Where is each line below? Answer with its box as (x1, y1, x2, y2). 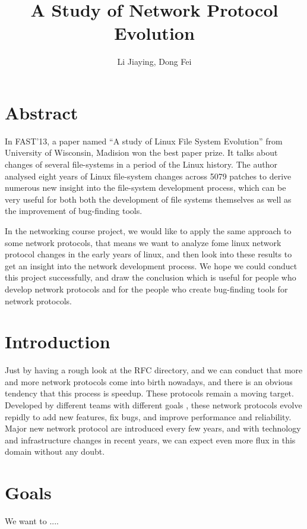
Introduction (5, 329, 110, 354)
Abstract (5, 100, 78, 124)
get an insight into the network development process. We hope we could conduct (5, 259, 297, 272)
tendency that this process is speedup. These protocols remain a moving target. (5, 387, 294, 399)
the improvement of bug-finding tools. (5, 204, 143, 217)
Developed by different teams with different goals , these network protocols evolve (5, 399, 302, 411)
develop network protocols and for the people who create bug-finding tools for (5, 282, 288, 295)
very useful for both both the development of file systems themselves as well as (5, 193, 292, 205)
